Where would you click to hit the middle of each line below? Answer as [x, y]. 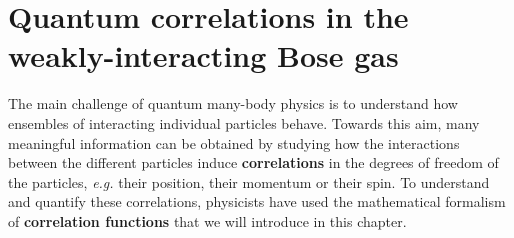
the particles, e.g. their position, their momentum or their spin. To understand [249, 181]
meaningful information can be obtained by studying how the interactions [234, 142]
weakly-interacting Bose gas [203, 55]
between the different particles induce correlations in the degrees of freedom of [253, 162]
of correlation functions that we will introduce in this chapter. [207, 220]
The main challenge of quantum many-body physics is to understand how [233, 103]
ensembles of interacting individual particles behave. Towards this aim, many [244, 122]
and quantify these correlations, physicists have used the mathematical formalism [257, 201]
